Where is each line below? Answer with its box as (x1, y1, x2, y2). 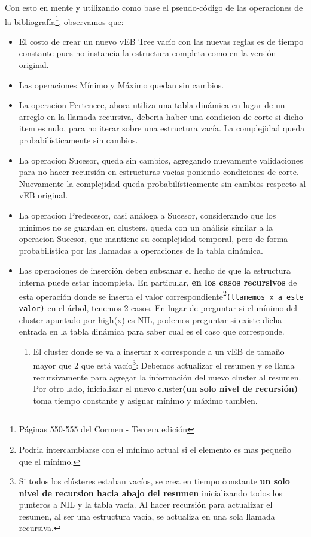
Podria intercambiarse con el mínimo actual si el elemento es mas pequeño (19, 443, 291, 455)
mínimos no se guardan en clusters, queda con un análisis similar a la (19, 220, 273, 233)
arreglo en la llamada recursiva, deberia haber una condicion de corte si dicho (19, 110, 303, 122)
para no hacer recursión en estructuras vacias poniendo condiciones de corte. (19, 165, 299, 178)
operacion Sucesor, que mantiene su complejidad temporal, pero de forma (19, 232, 288, 245)
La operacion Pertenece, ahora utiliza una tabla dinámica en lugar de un (19, 99, 285, 111)
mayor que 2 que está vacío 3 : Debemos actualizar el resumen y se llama (33, 357, 295, 371)
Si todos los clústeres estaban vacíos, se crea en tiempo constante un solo (19, 475, 290, 487)
